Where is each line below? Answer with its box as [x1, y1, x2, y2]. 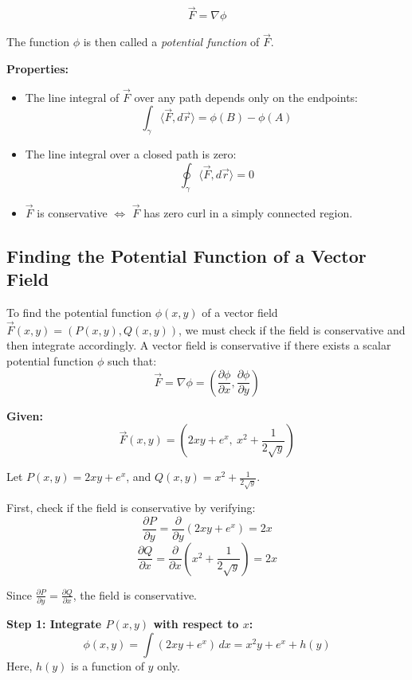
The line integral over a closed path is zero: [25, 146, 237, 162]
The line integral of [25, 88, 120, 105]
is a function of [71, 657, 144, 674]
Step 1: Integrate [6, 616, 102, 632]
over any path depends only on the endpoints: [134, 88, 359, 105]
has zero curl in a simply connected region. [143, 204, 353, 221]
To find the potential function [6, 304, 152, 321]
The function [6, 33, 69, 50]
